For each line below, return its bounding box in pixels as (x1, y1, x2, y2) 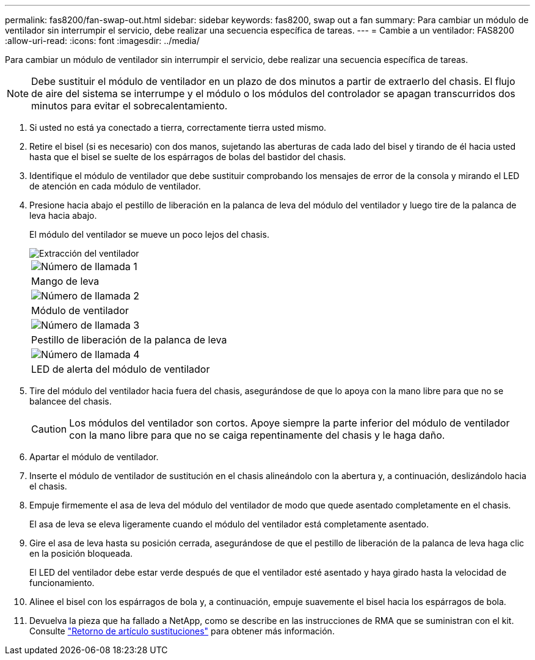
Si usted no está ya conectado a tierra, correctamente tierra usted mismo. (29, 122, 327, 133)
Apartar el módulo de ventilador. (29, 452, 159, 462)
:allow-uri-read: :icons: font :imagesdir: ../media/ (5, 35, 200, 46)
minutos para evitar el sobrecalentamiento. (31, 100, 228, 112)
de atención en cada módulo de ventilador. (29, 181, 201, 191)
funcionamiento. (29, 577, 95, 588)
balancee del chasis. (29, 396, 112, 406)
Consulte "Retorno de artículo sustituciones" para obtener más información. (29, 626, 335, 636)
